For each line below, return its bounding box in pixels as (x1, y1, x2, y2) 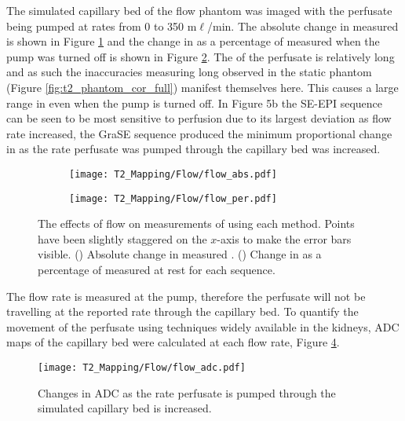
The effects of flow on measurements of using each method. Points (38, 215, 355, 232)
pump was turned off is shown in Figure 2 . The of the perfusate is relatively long (6, 48, 395, 64)
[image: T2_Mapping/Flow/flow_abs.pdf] (69, 168, 277, 180)
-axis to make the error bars (217, 230, 352, 247)
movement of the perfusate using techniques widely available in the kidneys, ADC (6, 318, 400, 335)
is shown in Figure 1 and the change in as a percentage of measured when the (6, 33, 380, 49)
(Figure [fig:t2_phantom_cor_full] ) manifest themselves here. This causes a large (6, 79, 399, 95)
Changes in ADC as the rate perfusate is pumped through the (38, 384, 336, 401)
